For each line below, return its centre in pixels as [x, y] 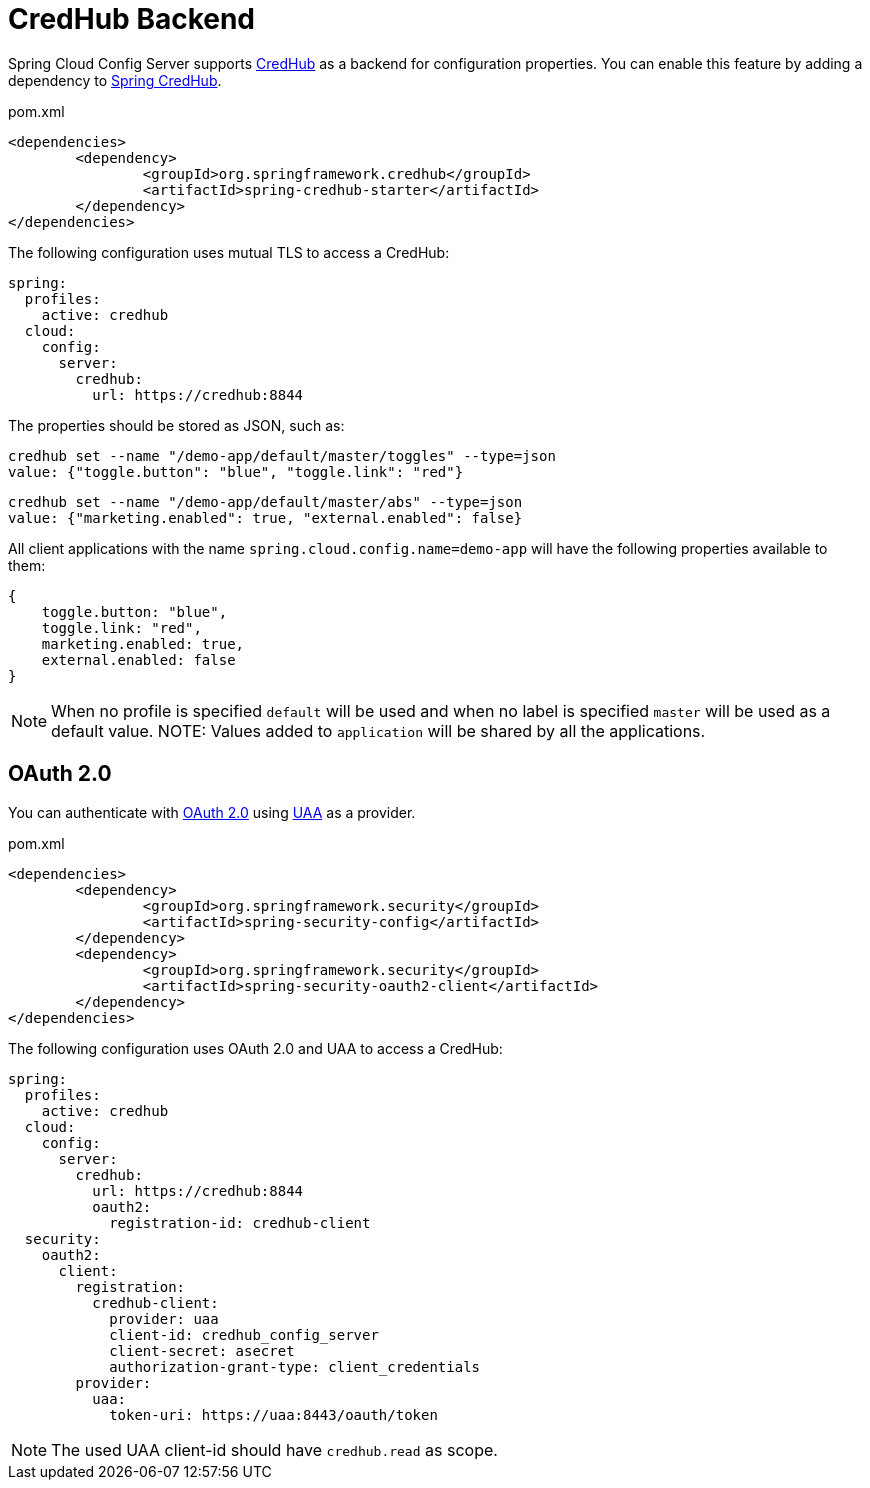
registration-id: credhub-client [240, 1222]
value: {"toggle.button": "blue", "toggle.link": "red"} [236, 471]
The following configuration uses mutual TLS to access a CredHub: [229, 252]
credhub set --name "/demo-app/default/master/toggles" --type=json [282, 455]
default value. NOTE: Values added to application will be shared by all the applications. [378, 730]
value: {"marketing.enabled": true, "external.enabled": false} [265, 517]
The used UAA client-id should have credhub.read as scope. [274, 1449]
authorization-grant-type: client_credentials [295, 1366]
